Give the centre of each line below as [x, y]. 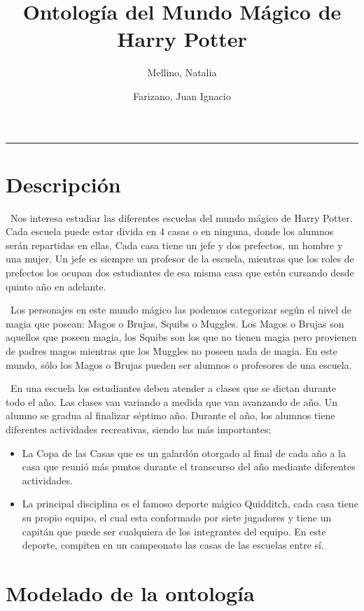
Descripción [63, 184]
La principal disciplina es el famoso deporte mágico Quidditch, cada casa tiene [190, 504]
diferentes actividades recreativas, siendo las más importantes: [139, 429]
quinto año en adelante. [56, 286]
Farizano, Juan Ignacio [182, 96]
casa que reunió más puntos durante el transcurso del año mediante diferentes [189, 466]
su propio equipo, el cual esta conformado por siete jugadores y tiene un [177, 517]
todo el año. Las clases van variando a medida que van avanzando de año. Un [172, 401]
